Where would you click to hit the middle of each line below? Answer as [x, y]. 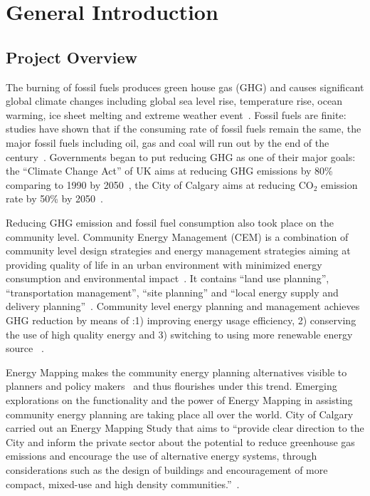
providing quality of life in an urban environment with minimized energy [164, 264]
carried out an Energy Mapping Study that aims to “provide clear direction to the [185, 428]
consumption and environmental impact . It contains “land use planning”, [168, 278]
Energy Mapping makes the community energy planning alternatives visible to [176, 372]
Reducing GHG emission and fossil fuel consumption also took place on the [170, 222]
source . [25, 348]
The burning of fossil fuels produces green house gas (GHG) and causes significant [185, 87]
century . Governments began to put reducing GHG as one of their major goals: [181, 156]
